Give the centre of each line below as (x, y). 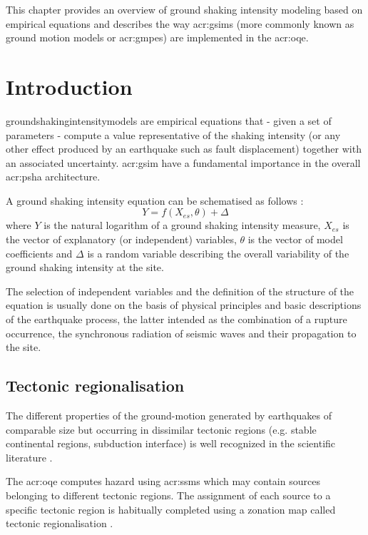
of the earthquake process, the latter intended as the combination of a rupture (177, 319)
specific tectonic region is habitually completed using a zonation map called (171, 509)
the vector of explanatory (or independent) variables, (121, 239)
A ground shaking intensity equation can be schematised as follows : (155, 200)
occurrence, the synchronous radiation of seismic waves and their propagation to (181, 333)
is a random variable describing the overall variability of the (218, 253)
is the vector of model (295, 239)
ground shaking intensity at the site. (85, 267)
